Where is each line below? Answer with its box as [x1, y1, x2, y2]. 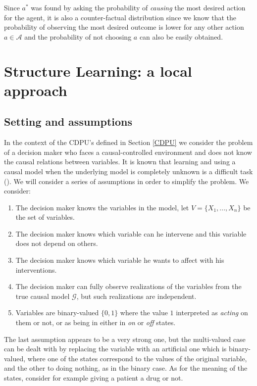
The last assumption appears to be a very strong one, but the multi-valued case [4, 334, 246, 344]
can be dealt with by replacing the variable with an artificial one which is [4, 343, 227, 354]
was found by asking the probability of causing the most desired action [31, 2, 246, 12]
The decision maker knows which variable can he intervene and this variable [15, 228, 247, 239]
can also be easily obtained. [139, 31, 223, 42]
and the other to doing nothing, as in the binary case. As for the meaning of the [4, 363, 248, 373]
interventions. [15, 264, 57, 275]
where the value [120, 307, 168, 318]
